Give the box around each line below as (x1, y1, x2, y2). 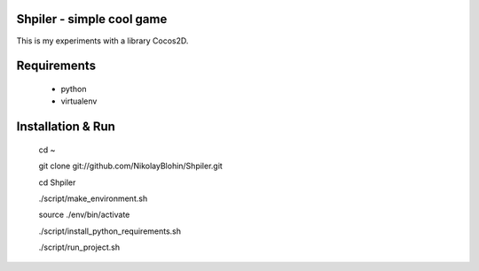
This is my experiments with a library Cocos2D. (16, 35, 189, 46)
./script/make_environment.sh (38, 193, 148, 204)
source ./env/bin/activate (38, 209, 130, 221)
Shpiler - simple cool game (16, 12, 168, 27)
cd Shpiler (38, 177, 76, 188)
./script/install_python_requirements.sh (38, 226, 182, 236)
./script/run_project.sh (38, 242, 120, 252)
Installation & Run (16, 120, 115, 135)
